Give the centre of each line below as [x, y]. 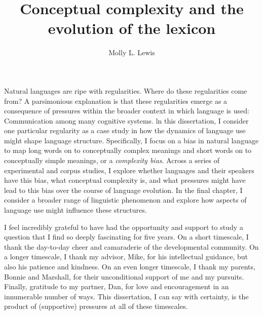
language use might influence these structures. [76, 210]
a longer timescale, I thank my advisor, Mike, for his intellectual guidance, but [126, 257]
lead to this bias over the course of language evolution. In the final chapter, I [123, 190]
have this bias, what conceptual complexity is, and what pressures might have [125, 180]
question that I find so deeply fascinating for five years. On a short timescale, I [126, 237]
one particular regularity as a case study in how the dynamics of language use [125, 130]
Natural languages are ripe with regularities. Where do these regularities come [126, 90]
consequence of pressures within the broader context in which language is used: [127, 111]
